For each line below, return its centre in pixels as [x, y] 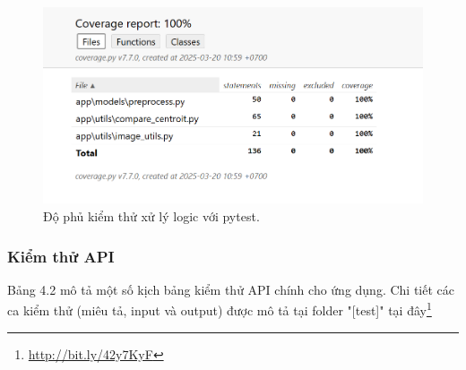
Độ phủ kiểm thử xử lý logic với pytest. [151, 216]
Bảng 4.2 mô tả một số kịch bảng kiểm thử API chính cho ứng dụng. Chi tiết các [231, 289]
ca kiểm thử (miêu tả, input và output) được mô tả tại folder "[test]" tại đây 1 [220, 309]
